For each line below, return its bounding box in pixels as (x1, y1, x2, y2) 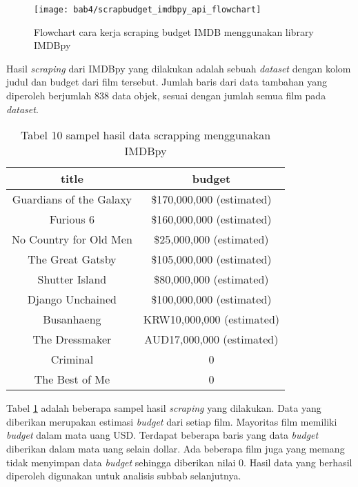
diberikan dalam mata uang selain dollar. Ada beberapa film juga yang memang (6, 441, 345, 455)
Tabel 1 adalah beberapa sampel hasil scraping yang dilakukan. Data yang (6, 401, 321, 415)
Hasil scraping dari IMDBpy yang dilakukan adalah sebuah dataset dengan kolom (6, 61, 351, 75)
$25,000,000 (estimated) (154, 231, 269, 248)
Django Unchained (27, 291, 117, 308)
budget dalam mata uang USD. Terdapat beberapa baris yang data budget (6, 428, 319, 442)
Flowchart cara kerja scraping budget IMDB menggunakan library (34, 24, 314, 39)
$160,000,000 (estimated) (151, 211, 272, 228)
